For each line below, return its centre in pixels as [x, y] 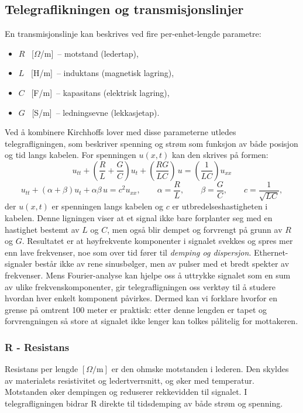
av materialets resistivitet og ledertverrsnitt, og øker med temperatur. [130, 380]
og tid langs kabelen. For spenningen [70, 155]
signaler [18, 264]
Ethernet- [271, 252]
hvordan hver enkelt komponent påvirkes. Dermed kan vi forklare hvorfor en [141, 298]
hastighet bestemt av [42, 229]
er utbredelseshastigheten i [220, 206]
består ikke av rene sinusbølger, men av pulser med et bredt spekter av [162, 264]
